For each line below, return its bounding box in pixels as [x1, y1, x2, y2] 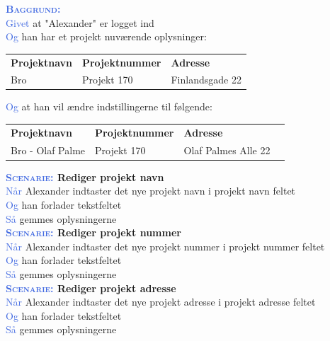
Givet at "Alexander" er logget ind [6, 15, 154, 30]
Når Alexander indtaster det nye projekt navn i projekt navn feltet [6, 183, 296, 198]
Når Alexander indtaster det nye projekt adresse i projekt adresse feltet [6, 294, 316, 309]
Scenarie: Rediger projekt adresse [6, 280, 176, 295]
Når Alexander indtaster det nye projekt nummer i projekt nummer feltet [6, 238, 325, 253]
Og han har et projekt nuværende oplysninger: [6, 29, 207, 44]
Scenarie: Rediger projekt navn [6, 169, 164, 184]
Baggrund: [6, 1, 61, 16]
